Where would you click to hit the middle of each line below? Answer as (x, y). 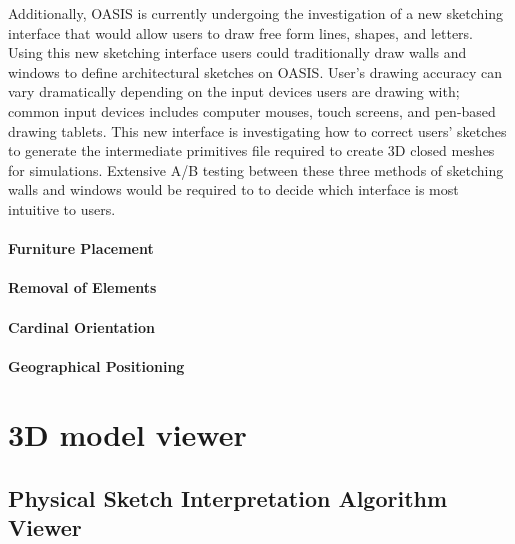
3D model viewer (127, 434)
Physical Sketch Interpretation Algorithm (228, 498)
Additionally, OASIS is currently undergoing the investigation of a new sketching (256, 13)
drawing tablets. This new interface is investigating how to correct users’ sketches (257, 130)
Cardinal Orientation (81, 326)
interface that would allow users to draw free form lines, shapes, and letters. (241, 32)
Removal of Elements (82, 287)
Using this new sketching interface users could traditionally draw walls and (237, 52)
